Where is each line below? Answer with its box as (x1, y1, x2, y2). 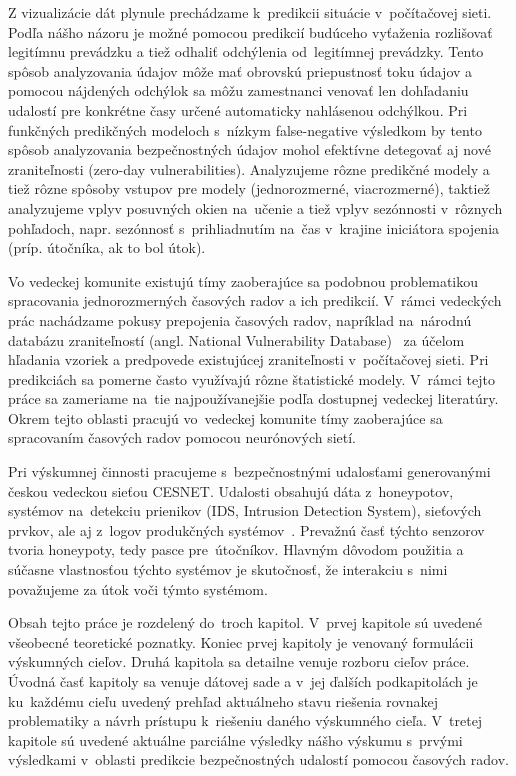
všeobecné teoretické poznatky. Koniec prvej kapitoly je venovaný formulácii (8, 631, 474, 652)
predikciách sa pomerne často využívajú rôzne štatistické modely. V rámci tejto (8, 368, 495, 389)
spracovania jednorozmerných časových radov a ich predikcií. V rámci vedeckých (8, 290, 502, 311)
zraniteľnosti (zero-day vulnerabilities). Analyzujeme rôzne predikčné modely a (8, 158, 490, 179)
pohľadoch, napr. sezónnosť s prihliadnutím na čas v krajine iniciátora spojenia (8, 217, 500, 238)
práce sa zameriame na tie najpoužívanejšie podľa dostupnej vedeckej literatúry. (8, 388, 499, 409)
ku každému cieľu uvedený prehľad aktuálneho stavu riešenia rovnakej (8, 690, 439, 711)
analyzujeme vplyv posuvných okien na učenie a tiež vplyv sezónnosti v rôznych (8, 197, 503, 218)
